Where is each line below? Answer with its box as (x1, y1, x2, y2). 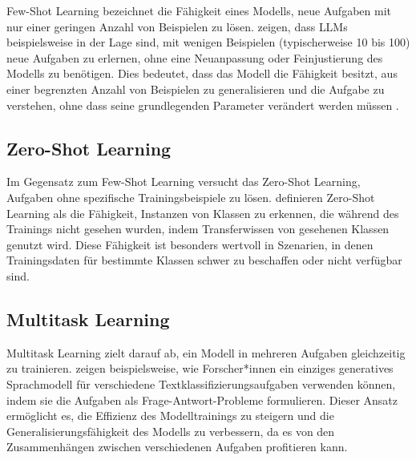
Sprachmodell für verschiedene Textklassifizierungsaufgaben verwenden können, (6, 375, 396, 392)
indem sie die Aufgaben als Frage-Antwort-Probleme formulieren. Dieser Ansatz (6, 391, 398, 408)
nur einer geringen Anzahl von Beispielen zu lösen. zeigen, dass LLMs (6, 18, 348, 34)
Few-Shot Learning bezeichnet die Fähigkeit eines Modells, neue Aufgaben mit (6, 2, 391, 18)
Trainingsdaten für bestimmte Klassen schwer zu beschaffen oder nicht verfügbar (6, 252, 402, 268)
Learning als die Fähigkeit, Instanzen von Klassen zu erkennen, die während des (6, 204, 399, 221)
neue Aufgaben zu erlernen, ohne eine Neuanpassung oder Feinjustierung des (6, 49, 383, 66)
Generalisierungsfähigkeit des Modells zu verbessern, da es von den (6, 422, 335, 439)
